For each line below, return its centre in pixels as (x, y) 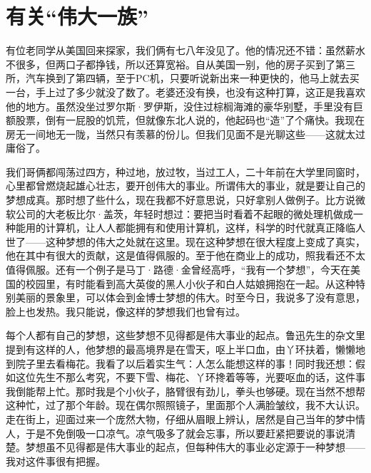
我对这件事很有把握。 (56, 461)
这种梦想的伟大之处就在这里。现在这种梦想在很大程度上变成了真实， (205, 241)
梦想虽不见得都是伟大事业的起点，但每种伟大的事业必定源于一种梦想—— (195, 447)
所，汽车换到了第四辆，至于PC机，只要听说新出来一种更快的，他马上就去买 (183, 78)
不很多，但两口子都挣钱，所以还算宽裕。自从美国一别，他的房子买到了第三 (181, 64)
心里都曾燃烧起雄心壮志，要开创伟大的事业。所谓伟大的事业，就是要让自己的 (185, 186)
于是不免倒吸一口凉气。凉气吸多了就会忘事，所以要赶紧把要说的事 (180, 433)
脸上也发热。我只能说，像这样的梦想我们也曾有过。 (126, 311)
